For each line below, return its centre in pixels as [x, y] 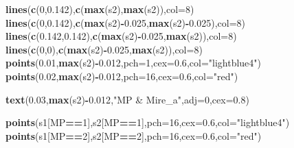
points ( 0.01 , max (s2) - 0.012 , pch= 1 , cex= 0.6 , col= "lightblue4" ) [134, 63]
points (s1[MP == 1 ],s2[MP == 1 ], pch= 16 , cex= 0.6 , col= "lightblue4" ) [148, 122]
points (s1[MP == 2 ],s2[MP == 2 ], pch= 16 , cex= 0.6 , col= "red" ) [134, 135]
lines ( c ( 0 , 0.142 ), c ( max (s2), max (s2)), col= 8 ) [100, 9]
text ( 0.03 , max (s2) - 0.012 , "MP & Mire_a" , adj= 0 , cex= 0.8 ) [127, 99]
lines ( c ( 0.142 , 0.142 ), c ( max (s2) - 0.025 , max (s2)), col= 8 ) [121, 36]
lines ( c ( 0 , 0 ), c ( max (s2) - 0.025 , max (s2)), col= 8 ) [104, 49]
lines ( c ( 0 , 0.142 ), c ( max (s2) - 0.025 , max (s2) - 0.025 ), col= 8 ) [126, 22]
